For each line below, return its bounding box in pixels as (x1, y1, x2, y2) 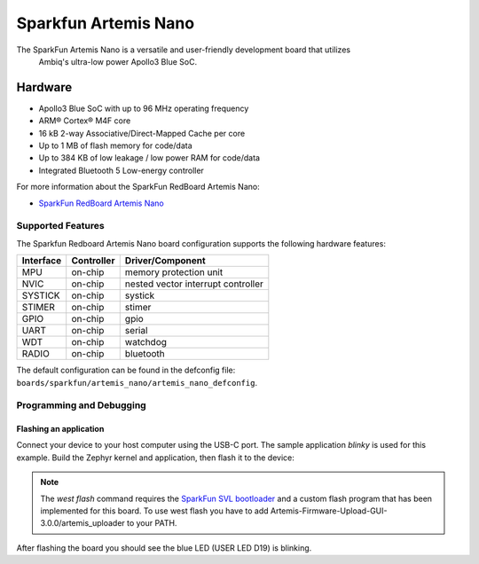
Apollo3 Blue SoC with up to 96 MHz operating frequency (38, 103, 249, 114)
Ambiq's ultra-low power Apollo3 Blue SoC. (38, 56, 198, 67)
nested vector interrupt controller (124, 278, 263, 290)
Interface (21, 255, 62, 267)
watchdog (124, 336, 168, 349)
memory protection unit (124, 266, 224, 278)
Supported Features (16, 220, 106, 232)
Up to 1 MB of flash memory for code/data (38, 140, 192, 151)
